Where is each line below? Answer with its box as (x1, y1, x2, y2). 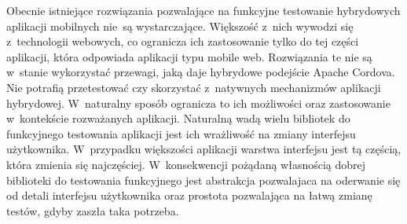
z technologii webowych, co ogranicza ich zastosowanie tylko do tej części (6, 33, 359, 50)
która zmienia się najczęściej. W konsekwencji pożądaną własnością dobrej (6, 156, 366, 172)
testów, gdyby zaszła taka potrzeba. (6, 202, 179, 218)
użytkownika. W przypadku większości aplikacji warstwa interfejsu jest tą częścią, (6, 141, 401, 157)
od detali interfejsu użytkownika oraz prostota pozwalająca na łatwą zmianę (6, 187, 372, 204)
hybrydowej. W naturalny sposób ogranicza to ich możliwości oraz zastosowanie (6, 94, 390, 111)
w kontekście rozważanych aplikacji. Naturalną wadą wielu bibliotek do (6, 110, 350, 127)
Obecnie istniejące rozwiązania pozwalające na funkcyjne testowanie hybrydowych (6, 2, 401, 18)
